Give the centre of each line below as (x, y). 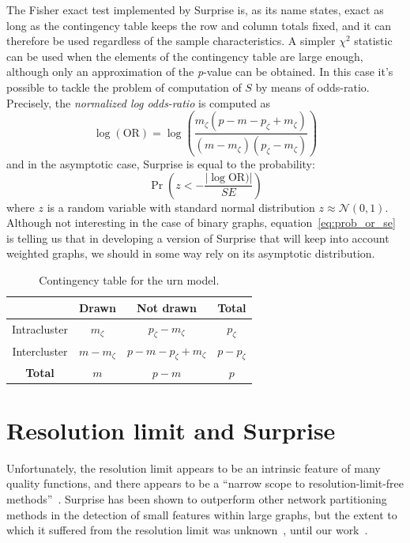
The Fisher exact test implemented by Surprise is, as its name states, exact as (195, 9)
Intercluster (40, 351)
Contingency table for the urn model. (129, 280)
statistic (373, 41)
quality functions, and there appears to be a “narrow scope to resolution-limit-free (205, 483)
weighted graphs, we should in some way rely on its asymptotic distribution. (191, 253)
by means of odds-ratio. (312, 87)
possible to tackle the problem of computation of (124, 87)
